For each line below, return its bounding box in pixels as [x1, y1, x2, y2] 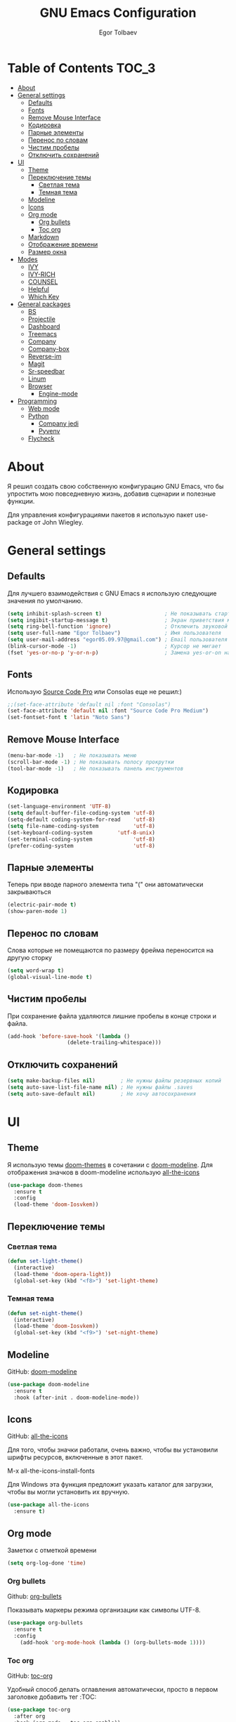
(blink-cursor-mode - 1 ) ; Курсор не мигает [7, 643, 221, 650]
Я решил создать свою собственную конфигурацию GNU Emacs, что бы [7, 482, 224, 490]
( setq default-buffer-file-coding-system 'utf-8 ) [7, 810, 156, 817]
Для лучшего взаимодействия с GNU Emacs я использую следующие [7, 589, 217, 598]
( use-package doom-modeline [7, 1381, 90, 1388]
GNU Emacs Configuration [39, 5, 197, 21]
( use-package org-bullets [7, 1619, 83, 1626]
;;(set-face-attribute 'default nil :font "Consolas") [7, 701, 171, 708]
